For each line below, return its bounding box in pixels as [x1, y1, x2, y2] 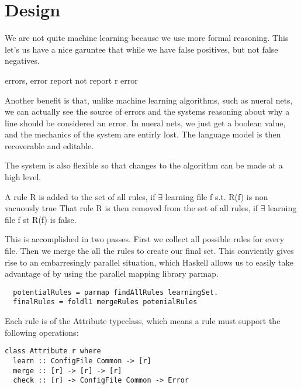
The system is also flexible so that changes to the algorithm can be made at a [5, 159, 283, 171]
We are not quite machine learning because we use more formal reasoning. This [5, 32, 289, 44]
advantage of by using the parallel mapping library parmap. [5, 267, 219, 280]
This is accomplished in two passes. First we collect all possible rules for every [5, 233, 285, 245]
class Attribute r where [5, 347, 101, 356]
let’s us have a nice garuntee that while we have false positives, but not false [5, 43, 278, 55]
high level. [5, 171, 41, 183]
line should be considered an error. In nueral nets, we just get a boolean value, [5, 116, 286, 129]
